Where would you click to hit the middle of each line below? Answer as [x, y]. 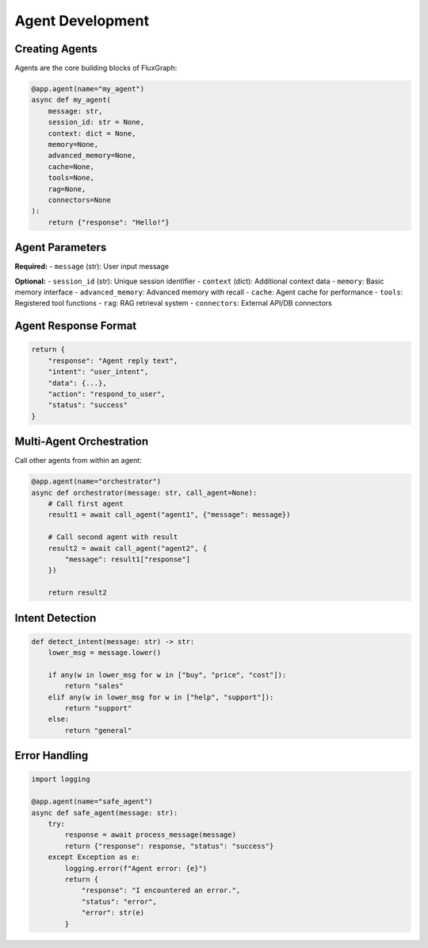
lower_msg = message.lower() [105, 653]
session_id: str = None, [96, 122]
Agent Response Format [76, 326]
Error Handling [52, 755]
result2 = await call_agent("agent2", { [128, 548]
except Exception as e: [94, 857]
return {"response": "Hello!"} [109, 222]
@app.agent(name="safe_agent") [92, 802]
